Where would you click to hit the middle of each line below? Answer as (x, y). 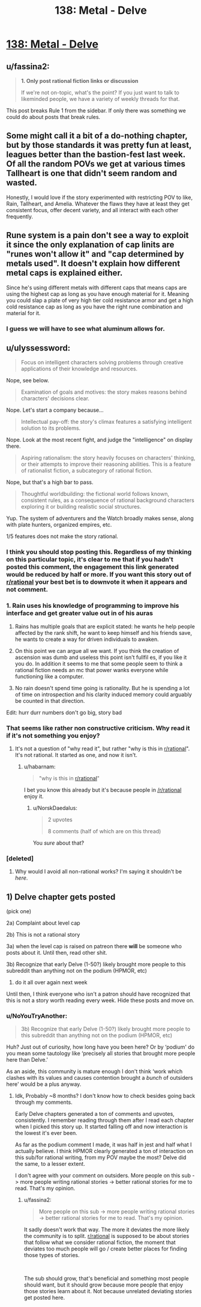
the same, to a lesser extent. (50, 1164)
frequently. (19, 216)
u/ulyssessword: (38, 348)
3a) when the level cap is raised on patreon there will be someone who (94, 946)
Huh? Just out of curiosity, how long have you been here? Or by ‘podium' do (100, 1047)
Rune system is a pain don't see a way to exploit (97, 235)
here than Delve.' (27, 1060)
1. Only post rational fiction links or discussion (80, 81)
